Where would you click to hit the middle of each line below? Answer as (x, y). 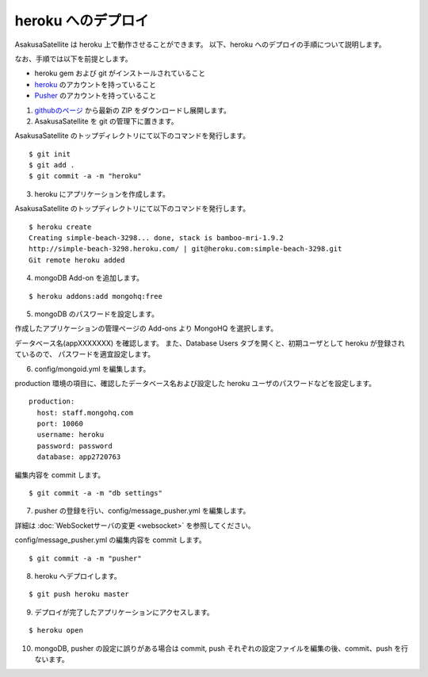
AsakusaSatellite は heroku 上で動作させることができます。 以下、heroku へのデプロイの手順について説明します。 (200, 44)
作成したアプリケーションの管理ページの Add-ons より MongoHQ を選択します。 (146, 328)
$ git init (50, 154)
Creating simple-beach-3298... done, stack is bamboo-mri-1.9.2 (157, 238)
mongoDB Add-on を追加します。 (89, 278)
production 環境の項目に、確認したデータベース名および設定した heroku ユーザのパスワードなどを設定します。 (195, 383)
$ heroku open (56, 631)
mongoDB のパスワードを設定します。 (96, 314)
